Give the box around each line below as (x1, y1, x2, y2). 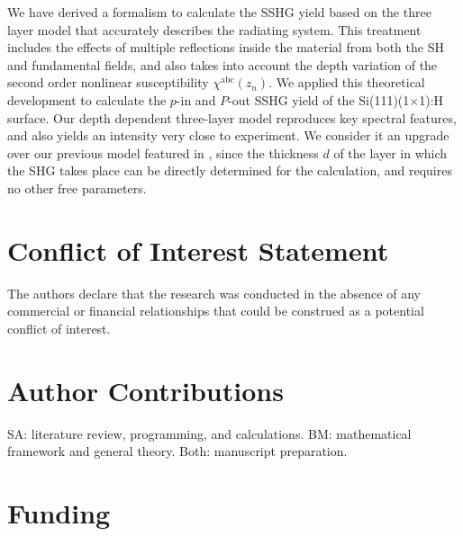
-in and (176, 90, 216, 109)
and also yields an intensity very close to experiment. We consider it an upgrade (7, 126, 449, 145)
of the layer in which (333, 143, 448, 162)
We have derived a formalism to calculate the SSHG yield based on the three (7, 3, 431, 21)
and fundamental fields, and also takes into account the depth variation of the (7, 55, 438, 74)
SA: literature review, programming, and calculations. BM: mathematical (7, 424, 412, 442)
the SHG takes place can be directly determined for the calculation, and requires (7, 161, 452, 180)
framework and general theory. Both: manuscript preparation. (7, 442, 348, 460)
